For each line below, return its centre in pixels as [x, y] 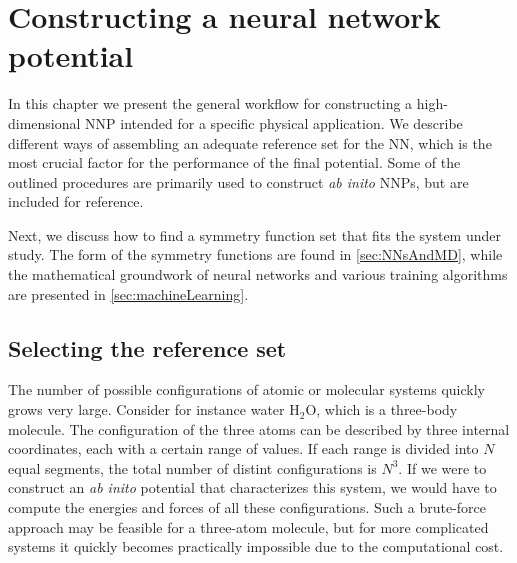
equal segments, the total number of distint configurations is [192, 467]
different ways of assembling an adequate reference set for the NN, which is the [250, 142]
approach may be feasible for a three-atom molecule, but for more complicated [248, 526]
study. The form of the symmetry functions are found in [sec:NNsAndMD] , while [255, 254]
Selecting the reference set [147, 347]
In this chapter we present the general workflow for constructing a [210, 103]
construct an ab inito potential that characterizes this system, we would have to [252, 487]
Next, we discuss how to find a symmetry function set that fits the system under [254, 234]
